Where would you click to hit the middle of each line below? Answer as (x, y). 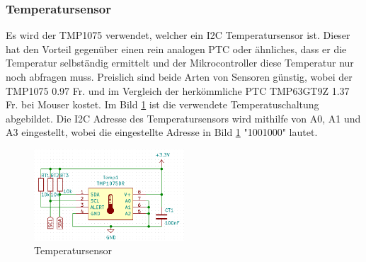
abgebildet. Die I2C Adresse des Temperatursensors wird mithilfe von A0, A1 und (183, 118)
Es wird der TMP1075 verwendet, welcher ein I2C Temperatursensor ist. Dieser (178, 35)
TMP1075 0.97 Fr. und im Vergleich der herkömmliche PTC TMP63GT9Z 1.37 (178, 90)
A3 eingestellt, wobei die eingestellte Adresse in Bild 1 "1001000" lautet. (162, 132)
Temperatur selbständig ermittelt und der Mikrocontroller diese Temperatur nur (180, 63)
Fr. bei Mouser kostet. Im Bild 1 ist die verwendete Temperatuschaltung (162, 104)
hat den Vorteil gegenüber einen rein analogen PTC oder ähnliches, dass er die (176, 49)
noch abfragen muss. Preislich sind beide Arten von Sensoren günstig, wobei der (179, 76)
